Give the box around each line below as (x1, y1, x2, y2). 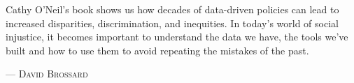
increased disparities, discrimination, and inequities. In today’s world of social (6, 15, 339, 30)
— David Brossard (6, 66, 88, 81)
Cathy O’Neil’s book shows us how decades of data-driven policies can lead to (6, 2, 339, 16)
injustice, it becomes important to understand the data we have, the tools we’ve (6, 29, 348, 44)
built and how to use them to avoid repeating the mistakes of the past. (6, 43, 309, 57)
